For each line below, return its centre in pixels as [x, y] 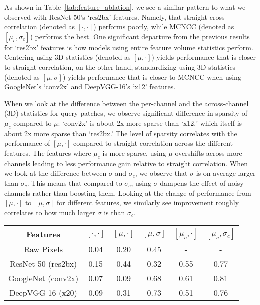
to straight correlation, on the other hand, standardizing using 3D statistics [120, 66]
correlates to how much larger [50, 212]
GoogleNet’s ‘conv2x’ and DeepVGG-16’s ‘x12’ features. [90, 86]
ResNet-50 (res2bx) [43, 264]
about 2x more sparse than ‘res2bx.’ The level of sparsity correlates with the [121, 133]
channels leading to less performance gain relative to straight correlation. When [126, 163]
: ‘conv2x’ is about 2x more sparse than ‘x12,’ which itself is [150, 122]
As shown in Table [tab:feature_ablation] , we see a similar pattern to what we [125, 7]
